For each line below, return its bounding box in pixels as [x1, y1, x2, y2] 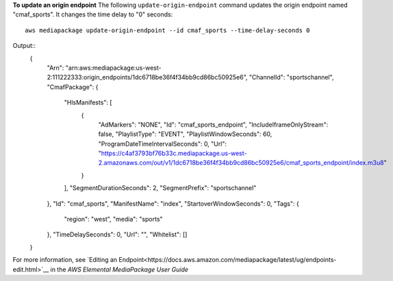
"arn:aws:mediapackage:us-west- [65, 64, 162, 72]
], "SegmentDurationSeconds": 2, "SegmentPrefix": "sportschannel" [64, 184, 257, 192]
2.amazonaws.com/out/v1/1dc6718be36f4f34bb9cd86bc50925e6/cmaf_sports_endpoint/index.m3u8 [98, 159, 384, 167]
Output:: [12, 42, 36, 50]
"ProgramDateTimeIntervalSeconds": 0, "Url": [98, 139, 227, 148]
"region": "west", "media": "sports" [64, 215, 164, 224]
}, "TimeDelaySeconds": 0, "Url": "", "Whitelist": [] [47, 230, 188, 239]
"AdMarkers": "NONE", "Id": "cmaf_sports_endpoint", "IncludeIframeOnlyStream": [98, 120, 329, 129]
